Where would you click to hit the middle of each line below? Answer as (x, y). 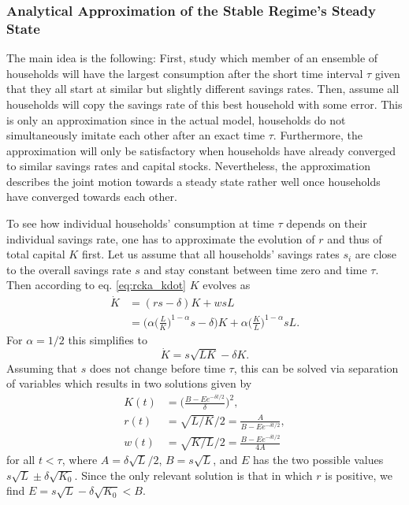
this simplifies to (108, 339)
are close (376, 254)
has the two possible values (318, 460)
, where (80, 460)
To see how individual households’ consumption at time (140, 223)
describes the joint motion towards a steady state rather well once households (193, 181)
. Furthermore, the (318, 135)
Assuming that (42, 368)
